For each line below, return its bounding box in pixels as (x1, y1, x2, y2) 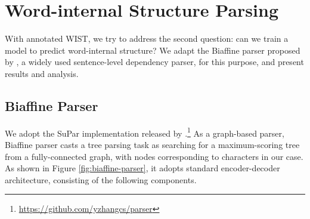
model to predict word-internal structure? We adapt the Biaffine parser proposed (5, 44, 300, 56)
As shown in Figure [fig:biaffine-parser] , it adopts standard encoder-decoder (5, 162, 280, 174)
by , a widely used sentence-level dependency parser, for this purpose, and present (5, 55, 304, 68)
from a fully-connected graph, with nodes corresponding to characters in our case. (5, 150, 303, 162)
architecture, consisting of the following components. (5, 173, 197, 186)
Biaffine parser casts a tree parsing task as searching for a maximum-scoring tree (5, 138, 300, 150)
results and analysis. (5, 67, 79, 79)
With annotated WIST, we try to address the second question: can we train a (5, 32, 289, 45)
